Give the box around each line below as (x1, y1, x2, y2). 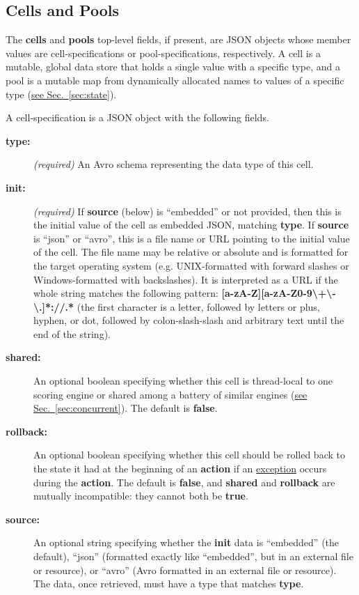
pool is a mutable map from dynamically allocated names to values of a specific (6, 72, 344, 87)
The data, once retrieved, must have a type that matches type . (33, 576, 304, 591)
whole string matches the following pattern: (33, 286, 218, 300)
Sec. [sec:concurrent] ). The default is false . (33, 401, 218, 415)
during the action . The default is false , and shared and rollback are (33, 474, 335, 489)
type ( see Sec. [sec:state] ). (6, 86, 117, 101)
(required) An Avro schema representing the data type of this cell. (33, 157, 314, 171)
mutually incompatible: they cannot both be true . (33, 488, 248, 503)
